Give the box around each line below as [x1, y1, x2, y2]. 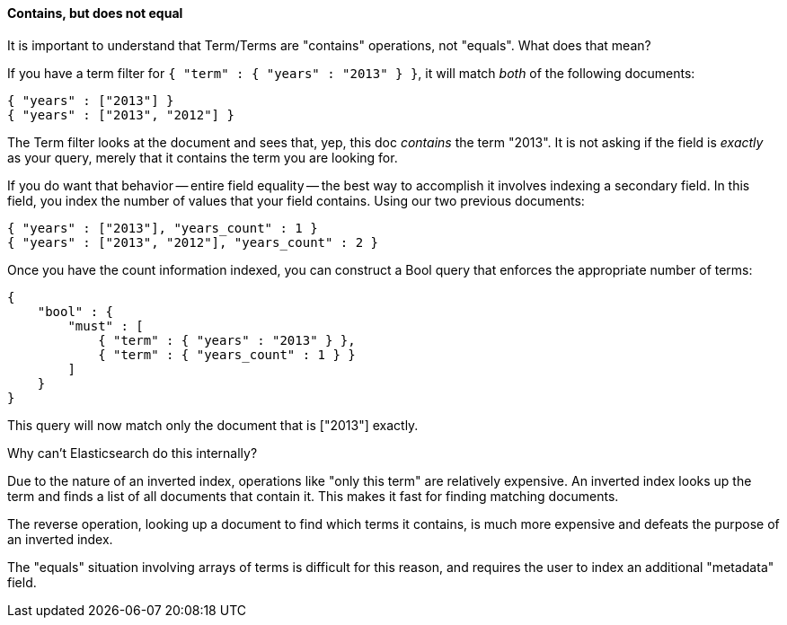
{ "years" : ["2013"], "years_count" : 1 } [7, 220, 318, 235]
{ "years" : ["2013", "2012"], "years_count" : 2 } [7, 234, 379, 250]
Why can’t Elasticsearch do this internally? [7, 445, 258, 461]
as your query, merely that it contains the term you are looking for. [7, 149, 398, 165]
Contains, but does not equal [7, 5, 183, 21]
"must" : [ [67, 318, 144, 333]
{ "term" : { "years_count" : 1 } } [98, 347, 356, 362]
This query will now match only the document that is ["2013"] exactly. [7, 417, 419, 433]
